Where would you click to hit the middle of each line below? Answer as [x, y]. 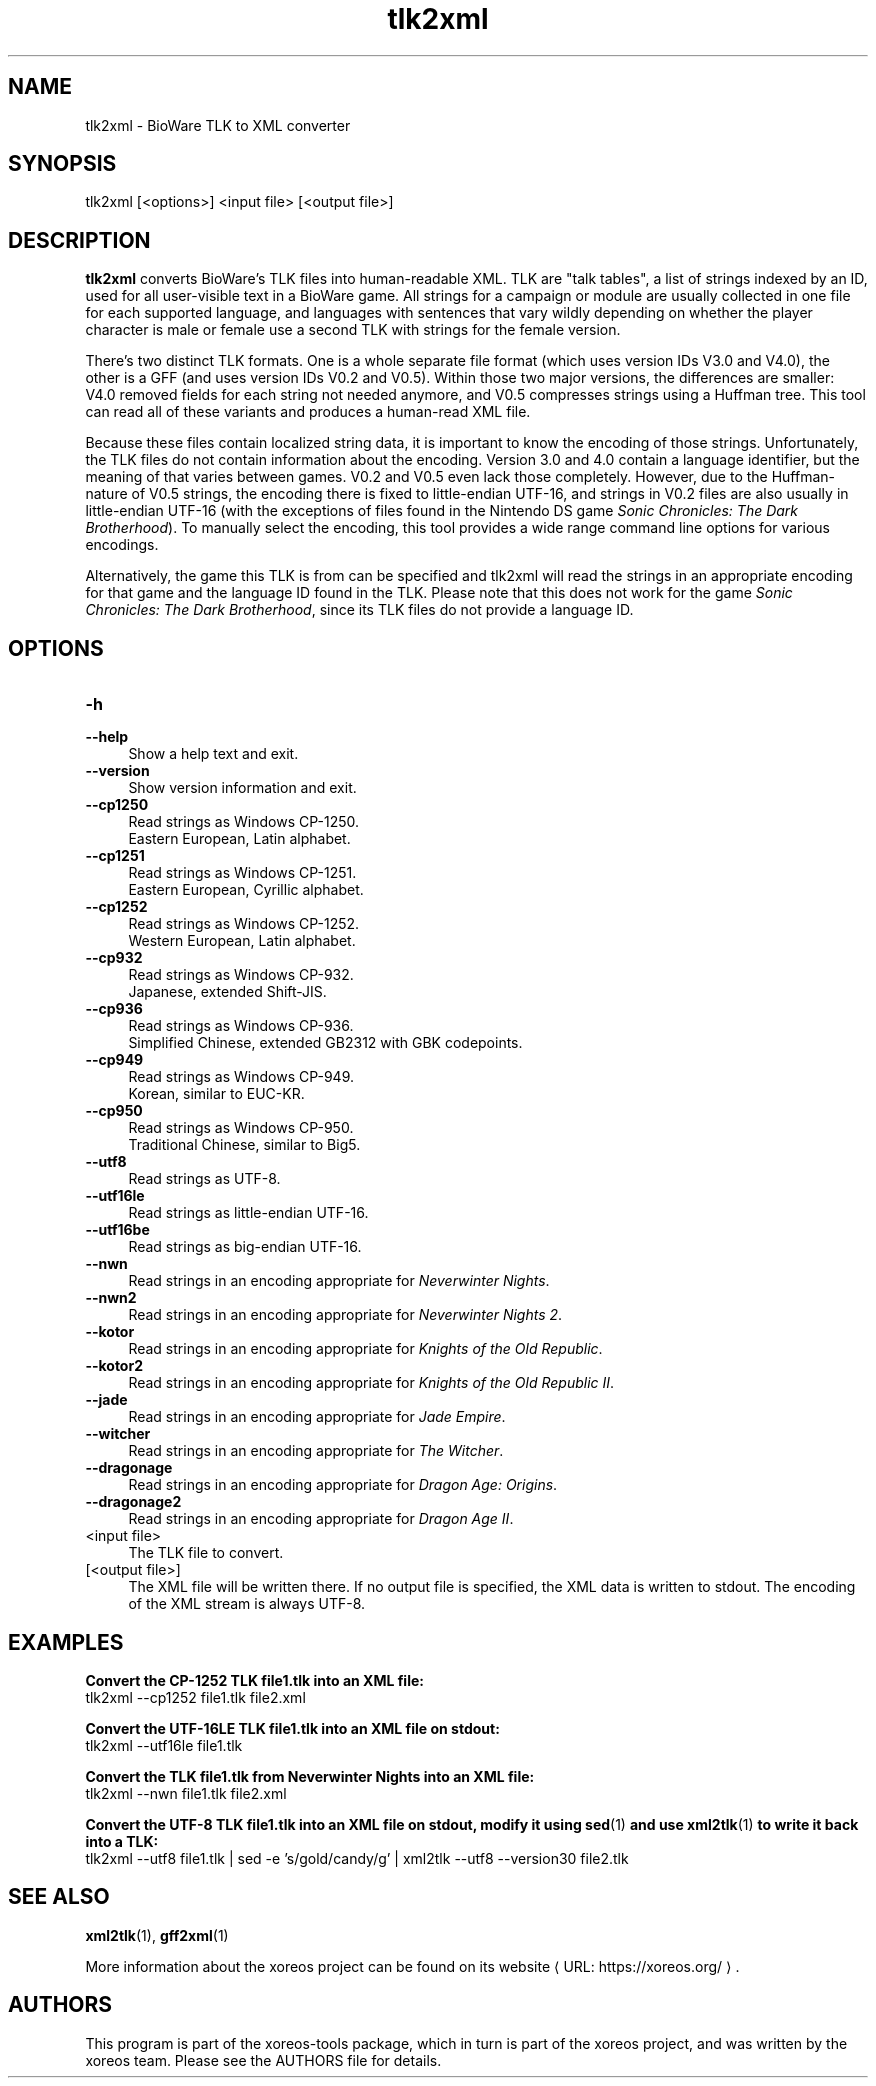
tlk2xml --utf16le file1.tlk [164, 1745]
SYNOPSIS [62, 164]
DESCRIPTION [79, 240]
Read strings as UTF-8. [204, 1179]
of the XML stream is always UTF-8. [247, 1604]
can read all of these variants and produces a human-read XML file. [308, 412]
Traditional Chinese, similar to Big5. [244, 1145]
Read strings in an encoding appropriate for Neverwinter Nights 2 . [345, 1315]
